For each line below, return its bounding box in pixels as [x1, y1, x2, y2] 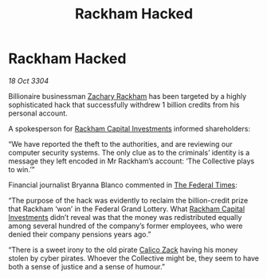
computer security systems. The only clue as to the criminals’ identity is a [8, 147, 250, 157]
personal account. [8, 108, 68, 118]
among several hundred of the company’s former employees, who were [8, 221, 243, 230]
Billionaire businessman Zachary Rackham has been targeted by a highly [8, 91, 247, 100]
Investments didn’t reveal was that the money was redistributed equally [8, 212, 242, 222]
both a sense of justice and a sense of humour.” [8, 261, 166, 271]
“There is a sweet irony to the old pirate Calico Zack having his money [8, 245, 238, 254]
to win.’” [8, 164, 35, 174]
